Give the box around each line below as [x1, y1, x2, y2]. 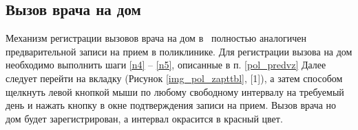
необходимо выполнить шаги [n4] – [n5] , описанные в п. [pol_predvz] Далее [6, 57, 326, 72]
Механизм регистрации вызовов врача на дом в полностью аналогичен [6, 31, 306, 45]
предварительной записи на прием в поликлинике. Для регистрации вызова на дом [6, 44, 352, 58]
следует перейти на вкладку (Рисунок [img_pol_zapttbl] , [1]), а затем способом [6, 70, 343, 85]
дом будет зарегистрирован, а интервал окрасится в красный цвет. [6, 111, 283, 125]
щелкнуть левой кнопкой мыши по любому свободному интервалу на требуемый [6, 84, 344, 99]
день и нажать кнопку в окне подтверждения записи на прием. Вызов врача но [6, 98, 337, 112]
